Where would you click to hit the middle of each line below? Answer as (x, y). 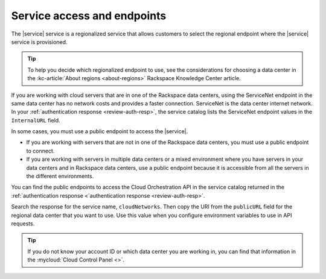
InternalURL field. (36, 120)
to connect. (40, 151)
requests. (23, 224)
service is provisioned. (39, 42)
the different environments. (60, 176)
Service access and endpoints (89, 16)
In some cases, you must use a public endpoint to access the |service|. (100, 131)
